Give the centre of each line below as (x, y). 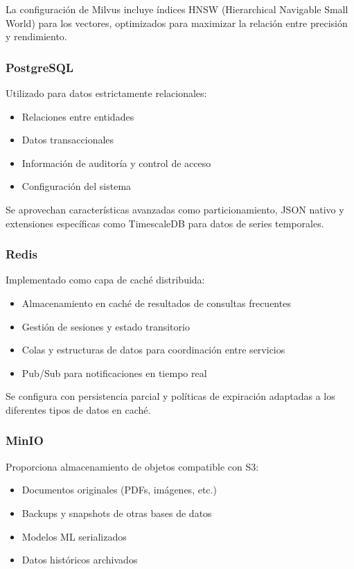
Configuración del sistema (77, 186)
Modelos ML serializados (74, 536)
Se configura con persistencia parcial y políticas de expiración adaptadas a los (170, 396)
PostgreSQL (40, 67)
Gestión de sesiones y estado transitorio (106, 326)
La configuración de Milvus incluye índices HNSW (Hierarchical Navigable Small (177, 9)
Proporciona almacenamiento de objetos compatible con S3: (132, 466)
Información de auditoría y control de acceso (116, 163)
